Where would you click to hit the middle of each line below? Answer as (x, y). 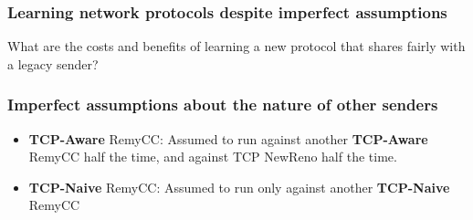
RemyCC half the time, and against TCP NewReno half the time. (213, 157)
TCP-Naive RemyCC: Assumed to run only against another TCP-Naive (239, 187)
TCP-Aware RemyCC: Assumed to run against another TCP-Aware (228, 138)
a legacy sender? (53, 63)
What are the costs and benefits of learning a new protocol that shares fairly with (236, 46)
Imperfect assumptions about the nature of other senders (223, 105)
